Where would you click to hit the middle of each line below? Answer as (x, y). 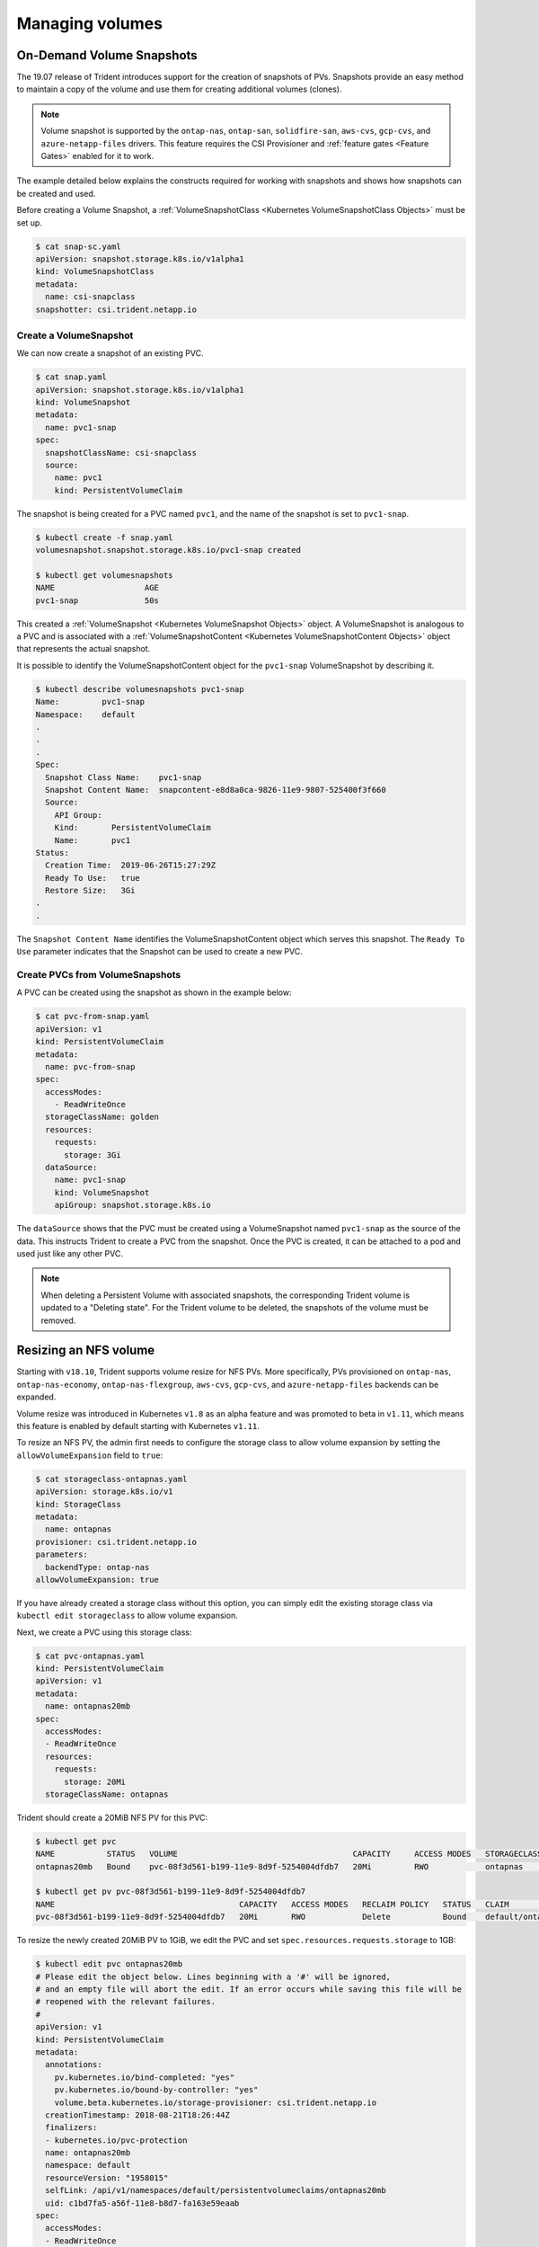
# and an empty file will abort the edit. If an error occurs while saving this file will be (249, 1989)
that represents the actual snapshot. (84, 649)
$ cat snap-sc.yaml (78, 246)
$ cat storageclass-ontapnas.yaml (111, 1479)
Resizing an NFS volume (86, 1350)
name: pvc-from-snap (90, 1066)
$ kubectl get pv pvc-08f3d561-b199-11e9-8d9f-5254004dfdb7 (171, 1892)
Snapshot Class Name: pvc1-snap (124, 777)
